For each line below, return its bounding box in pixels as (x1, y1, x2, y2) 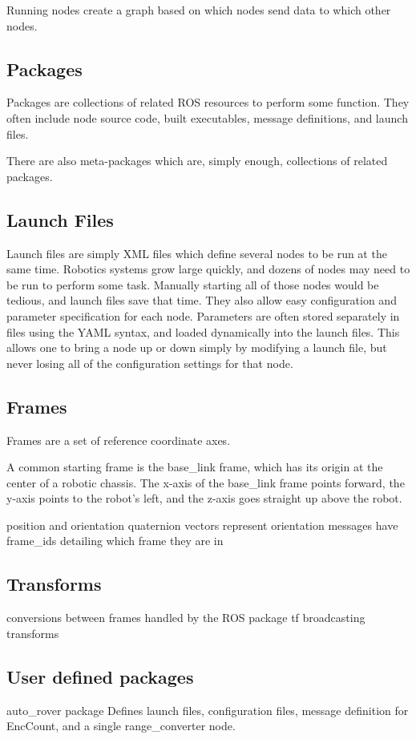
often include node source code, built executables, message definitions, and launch (6, 109, 408, 126)
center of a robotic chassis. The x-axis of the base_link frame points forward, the (6, 474, 405, 491)
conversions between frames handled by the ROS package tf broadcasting (6, 609, 366, 626)
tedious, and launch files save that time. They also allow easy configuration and (6, 292, 397, 309)
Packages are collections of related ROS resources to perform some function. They (6, 94, 410, 111)
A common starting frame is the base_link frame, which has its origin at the (6, 458, 383, 475)
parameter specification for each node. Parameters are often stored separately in (6, 307, 400, 324)
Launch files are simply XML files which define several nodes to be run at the (6, 244, 387, 261)
